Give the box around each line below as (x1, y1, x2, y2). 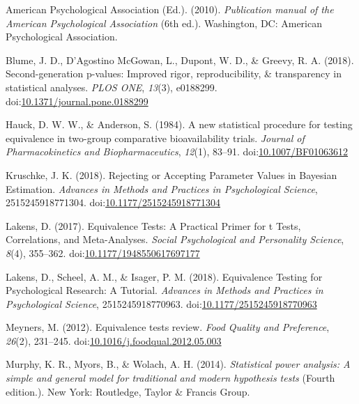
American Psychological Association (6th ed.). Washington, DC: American (6, 15, 322, 30)
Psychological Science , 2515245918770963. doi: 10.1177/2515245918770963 (6, 296, 317, 311)
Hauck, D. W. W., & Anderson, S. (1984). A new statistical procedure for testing (6, 117, 353, 132)
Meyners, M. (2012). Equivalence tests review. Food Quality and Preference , (6, 320, 330, 334)
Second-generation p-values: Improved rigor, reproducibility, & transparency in (6, 66, 342, 81)
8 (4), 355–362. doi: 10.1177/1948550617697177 (6, 245, 200, 260)
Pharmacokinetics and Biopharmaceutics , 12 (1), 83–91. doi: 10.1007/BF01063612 (6, 144, 349, 159)
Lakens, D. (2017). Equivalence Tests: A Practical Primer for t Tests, (6, 218, 301, 233)
